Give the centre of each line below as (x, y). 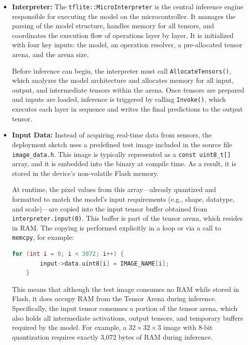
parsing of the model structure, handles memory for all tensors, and (113, 26)
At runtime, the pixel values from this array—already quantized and (114, 189)
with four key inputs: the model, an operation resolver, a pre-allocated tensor (127, 45)
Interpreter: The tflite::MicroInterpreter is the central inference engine (128, 6)
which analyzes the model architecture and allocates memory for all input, (123, 80)
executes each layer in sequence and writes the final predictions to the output (127, 109)
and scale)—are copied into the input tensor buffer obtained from (110, 208)
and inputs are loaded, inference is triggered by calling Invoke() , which (119, 99)
